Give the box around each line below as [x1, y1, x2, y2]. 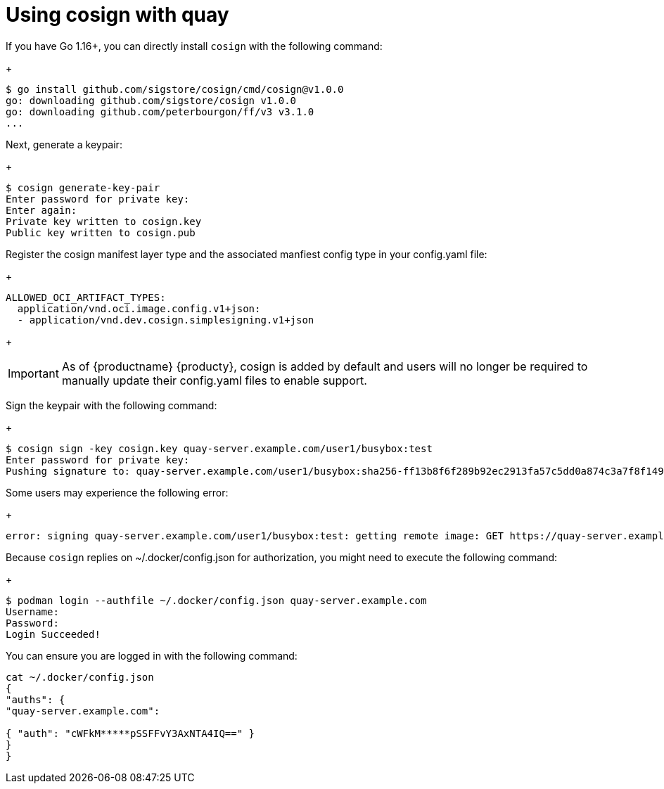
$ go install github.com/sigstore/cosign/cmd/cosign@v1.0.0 [6, 83, 344, 95]
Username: [6, 605, 59, 617]
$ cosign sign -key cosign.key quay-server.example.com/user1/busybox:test [6, 442, 433, 454]
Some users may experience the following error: [6, 486, 229, 499]
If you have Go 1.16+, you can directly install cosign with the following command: [6, 39, 383, 52]
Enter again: [6, 204, 77, 216]
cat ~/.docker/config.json [6, 671, 154, 683]
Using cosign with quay [6, 3, 229, 27]
